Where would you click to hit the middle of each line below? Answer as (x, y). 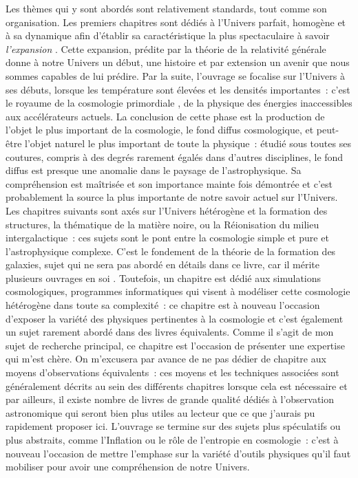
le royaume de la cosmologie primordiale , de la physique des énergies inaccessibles (179, 103)
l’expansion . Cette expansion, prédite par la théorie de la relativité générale (166, 48)
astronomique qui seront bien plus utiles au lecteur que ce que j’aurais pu (160, 412)
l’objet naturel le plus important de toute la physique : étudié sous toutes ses (188, 143)
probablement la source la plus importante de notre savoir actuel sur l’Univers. (172, 197)
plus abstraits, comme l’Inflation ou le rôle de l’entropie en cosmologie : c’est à (172, 439)
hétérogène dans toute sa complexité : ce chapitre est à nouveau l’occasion (163, 305)
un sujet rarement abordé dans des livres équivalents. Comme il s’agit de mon (170, 332)
